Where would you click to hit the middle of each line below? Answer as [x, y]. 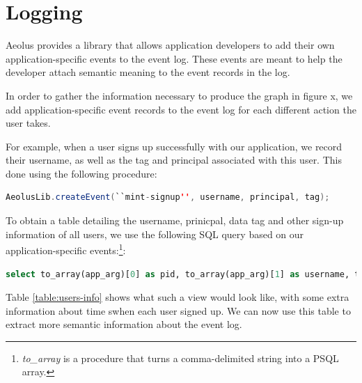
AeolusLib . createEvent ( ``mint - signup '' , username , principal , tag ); [168, 197]
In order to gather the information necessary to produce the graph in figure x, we [179, 95]
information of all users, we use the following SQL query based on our [155, 234]
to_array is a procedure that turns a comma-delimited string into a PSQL [180, 358]
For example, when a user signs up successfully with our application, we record [174, 146]
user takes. [28, 123]
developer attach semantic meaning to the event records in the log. [148, 72]
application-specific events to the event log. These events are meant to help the [174, 58]
